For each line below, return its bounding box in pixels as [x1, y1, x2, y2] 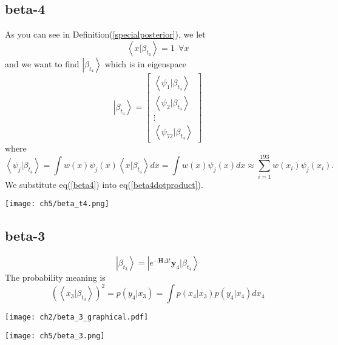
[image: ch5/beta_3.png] [5, 331, 105, 340]
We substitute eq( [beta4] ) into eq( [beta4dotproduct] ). [5, 178, 203, 190]
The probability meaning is [5, 271, 106, 284]
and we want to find [5, 57, 79, 70]
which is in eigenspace [104, 57, 187, 70]
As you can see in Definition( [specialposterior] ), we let [5, 28, 206, 41]
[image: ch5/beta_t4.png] [5, 199, 109, 209]
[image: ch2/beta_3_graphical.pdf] [5, 313, 149, 322]
